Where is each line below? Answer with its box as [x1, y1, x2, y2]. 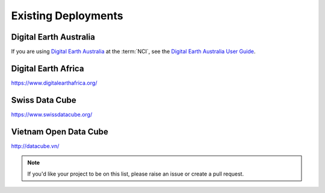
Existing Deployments [11, 9, 123, 22]
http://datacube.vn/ [11, 142, 60, 150]
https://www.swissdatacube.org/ [11, 111, 93, 118]
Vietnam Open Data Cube [11, 126, 108, 136]
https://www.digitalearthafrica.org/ [11, 79, 97, 87]
